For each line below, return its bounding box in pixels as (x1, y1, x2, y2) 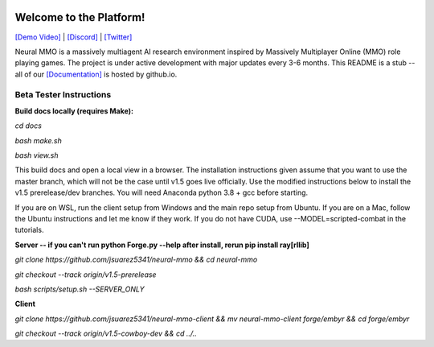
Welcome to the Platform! (14, 10, 145, 24)
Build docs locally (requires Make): (14, 105, 134, 116)
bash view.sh (14, 151, 59, 160)
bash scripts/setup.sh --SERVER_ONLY (14, 284, 145, 294)
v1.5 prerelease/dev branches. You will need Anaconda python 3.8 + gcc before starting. (14, 188, 309, 197)
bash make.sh (14, 135, 62, 145)
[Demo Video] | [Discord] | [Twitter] (14, 32, 133, 42)
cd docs (14, 121, 42, 130)
